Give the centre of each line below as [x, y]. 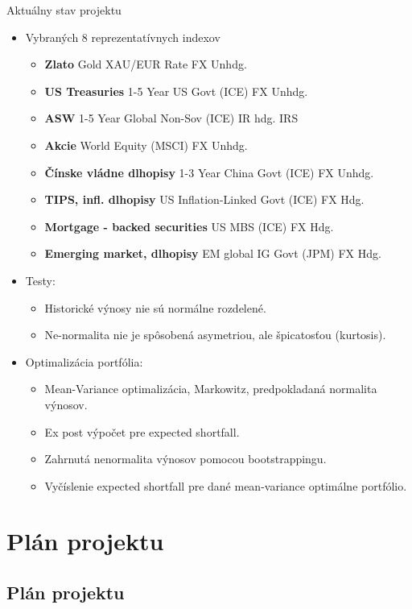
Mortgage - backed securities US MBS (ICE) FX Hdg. [189, 226]
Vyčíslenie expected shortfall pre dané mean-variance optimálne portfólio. [226, 485]
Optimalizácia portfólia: [84, 361]
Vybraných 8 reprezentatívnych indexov [123, 37]
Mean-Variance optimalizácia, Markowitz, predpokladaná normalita [211, 389]
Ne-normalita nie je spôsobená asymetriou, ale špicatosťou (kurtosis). [215, 335]
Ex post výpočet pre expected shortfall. [142, 431]
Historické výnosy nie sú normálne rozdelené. [155, 307]
